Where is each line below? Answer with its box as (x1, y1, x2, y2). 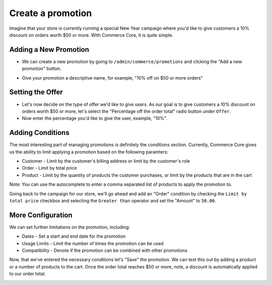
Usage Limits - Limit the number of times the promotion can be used (22, 240, 164, 246)
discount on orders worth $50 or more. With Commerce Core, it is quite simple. (9, 32, 174, 38)
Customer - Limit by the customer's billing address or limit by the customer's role (22, 158, 190, 164)
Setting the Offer (9, 88, 63, 97)
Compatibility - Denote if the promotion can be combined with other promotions (22, 247, 187, 254)
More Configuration (9, 210, 73, 219)
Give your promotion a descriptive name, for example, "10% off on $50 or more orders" (22, 75, 203, 81)
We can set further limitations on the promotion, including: (9, 224, 130, 230)
